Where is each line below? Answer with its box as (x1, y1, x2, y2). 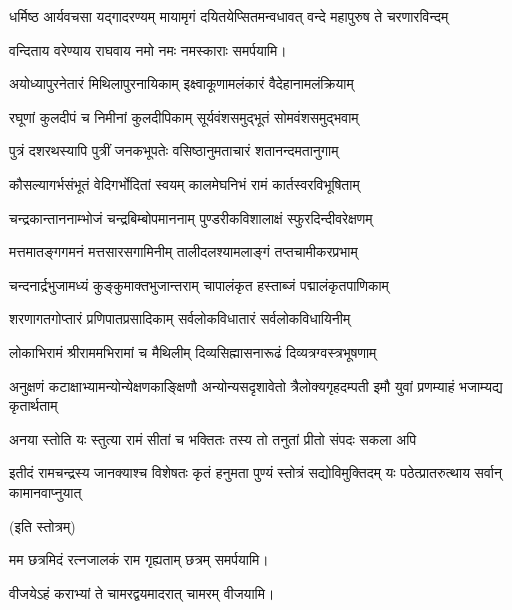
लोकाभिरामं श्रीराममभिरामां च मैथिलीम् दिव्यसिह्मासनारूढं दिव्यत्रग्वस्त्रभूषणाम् (9, 341, 377, 362)
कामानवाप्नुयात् (9, 481, 82, 502)
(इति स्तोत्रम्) (9, 515, 76, 536)
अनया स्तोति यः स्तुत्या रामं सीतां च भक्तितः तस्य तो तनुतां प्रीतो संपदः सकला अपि (9, 428, 417, 449)
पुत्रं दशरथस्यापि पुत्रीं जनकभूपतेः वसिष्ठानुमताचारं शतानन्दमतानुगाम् (9, 140, 339, 161)
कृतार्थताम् (9, 395, 58, 416)
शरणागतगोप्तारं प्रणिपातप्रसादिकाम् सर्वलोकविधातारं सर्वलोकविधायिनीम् (9, 308, 351, 329)
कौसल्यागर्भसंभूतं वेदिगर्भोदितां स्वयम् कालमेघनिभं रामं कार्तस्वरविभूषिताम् (9, 173, 360, 194)
